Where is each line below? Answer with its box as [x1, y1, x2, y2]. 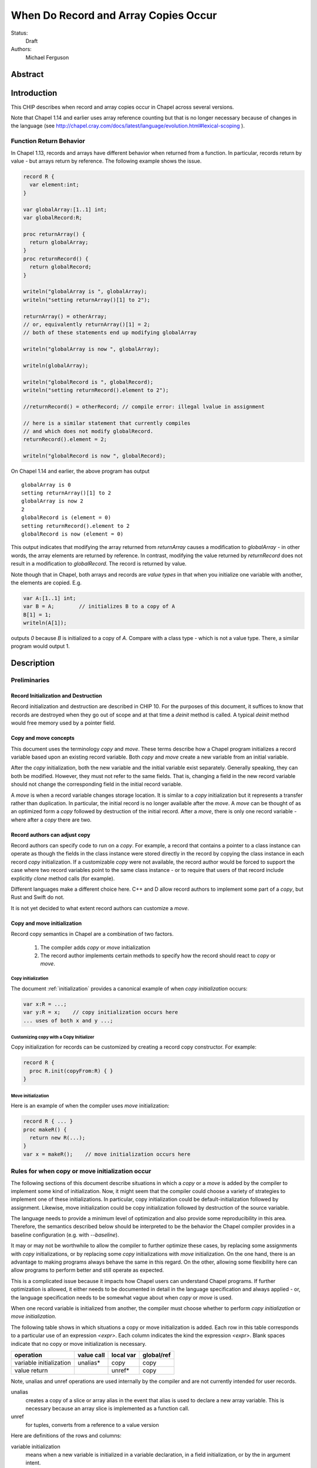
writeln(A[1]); [23, 619, 67, 627]
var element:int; [29, 181, 79, 188]
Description [11, 658, 55, 668]
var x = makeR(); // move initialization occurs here [23, 1151, 191, 1157]
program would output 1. [11, 643, 70, 650]
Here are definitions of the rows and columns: [11, 1432, 122, 1439]
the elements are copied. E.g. [11, 579, 82, 586]
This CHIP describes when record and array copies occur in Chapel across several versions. [11, 103, 234, 110]
